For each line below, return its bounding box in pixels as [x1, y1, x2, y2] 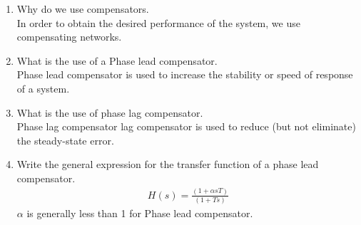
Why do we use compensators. [16, 1, 149, 16]
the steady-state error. [16, 132, 114, 147]
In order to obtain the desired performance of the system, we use [16, 15, 300, 30]
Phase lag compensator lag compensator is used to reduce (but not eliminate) [16, 119, 356, 134]
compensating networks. [16, 29, 122, 44]
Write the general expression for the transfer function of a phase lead [16, 157, 319, 172]
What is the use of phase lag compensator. [16, 105, 203, 120]
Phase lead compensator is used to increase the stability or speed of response [16, 67, 353, 82]
